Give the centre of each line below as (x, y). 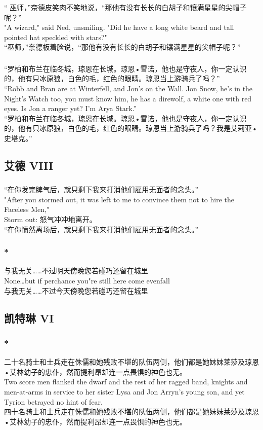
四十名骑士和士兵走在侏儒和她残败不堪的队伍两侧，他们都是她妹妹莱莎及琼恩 (131, 411)
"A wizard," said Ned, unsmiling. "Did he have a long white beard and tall (119, 27)
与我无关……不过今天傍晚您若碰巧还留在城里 (76, 290)
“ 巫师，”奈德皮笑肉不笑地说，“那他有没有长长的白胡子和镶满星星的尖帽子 (125, 7)
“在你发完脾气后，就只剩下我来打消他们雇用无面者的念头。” (101, 189)
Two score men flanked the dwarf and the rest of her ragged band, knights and (126, 382)
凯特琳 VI (29, 318)
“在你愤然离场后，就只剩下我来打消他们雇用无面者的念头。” (101, 229)
